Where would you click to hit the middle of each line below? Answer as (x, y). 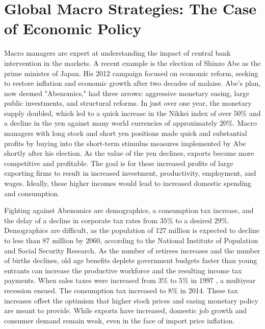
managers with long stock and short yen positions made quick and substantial (126, 133)
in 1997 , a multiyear (223, 280)
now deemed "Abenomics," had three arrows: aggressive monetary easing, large (127, 93)
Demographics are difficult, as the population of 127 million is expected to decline (132, 230)
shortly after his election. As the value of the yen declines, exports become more (129, 153)
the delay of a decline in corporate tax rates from (81, 220)
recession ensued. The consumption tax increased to (85, 290)
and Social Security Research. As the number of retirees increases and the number (132, 250)
